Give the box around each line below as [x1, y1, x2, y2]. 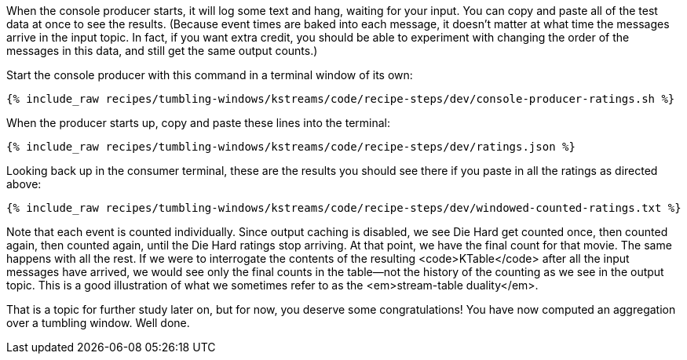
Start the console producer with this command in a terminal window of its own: [6, 68, 413, 82]
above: [6, 177, 42, 191]
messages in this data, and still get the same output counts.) [6, 44, 318, 57]
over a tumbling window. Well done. [6, 316, 190, 329]
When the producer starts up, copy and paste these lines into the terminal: [6, 116, 391, 129]
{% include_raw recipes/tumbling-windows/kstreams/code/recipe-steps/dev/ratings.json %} [6, 140, 576, 153]
